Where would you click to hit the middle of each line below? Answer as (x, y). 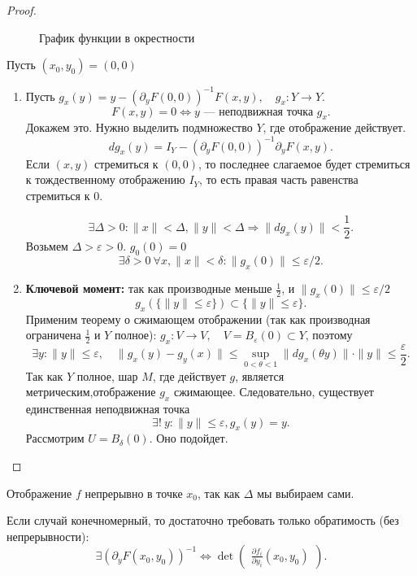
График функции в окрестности (117, 37)
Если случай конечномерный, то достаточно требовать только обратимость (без (203, 520)
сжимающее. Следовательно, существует (274, 392)
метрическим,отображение (91, 392)
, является (260, 375)
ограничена (53, 335)
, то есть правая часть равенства (279, 179)
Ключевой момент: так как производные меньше (149, 288)
